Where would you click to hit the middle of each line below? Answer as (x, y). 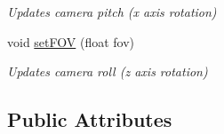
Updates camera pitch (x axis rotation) (112, 12)
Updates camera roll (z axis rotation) (108, 71)
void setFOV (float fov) (71, 41)
